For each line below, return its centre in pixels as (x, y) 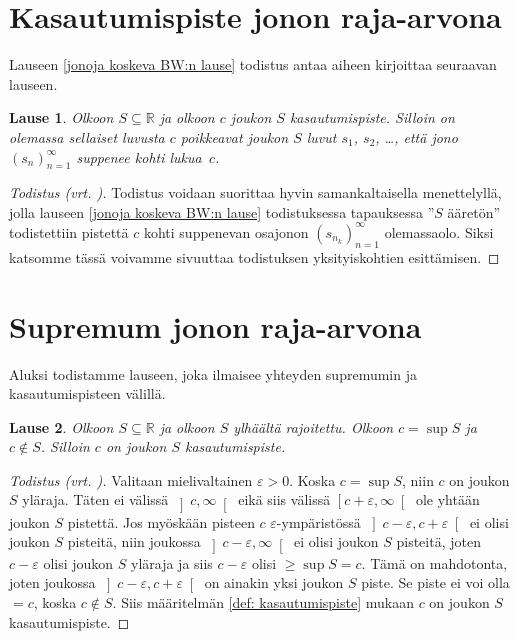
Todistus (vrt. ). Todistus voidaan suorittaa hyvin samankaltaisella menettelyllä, (255, 192)
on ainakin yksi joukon (274, 582)
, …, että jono (416, 136)
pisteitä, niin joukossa (134, 541)
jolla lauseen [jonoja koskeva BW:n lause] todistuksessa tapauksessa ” (222, 211)
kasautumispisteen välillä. (87, 393)
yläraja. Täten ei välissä (95, 499)
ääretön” (474, 211)
